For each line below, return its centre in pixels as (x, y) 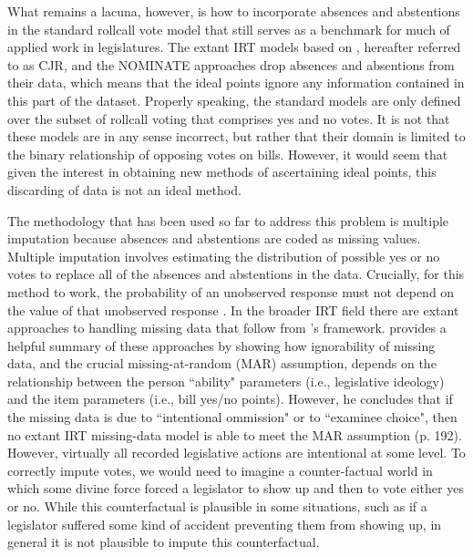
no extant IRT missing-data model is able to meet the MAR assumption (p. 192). (235, 434)
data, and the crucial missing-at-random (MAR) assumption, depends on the (222, 363)
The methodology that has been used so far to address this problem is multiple (228, 220)
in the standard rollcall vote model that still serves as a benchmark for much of (229, 29)
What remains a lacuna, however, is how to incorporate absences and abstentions (234, 11)
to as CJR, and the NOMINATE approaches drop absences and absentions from (231, 64)
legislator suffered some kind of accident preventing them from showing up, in (225, 524)
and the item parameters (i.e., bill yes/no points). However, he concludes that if (230, 399)
